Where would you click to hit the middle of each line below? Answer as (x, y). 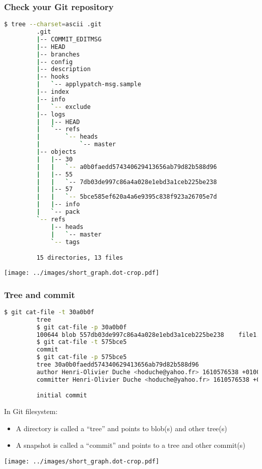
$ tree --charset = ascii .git (53, 24)
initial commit (62, 396)
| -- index (53, 92)
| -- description (63, 69)
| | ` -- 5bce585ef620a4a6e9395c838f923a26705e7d (127, 197)
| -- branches (58, 54)
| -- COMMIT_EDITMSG (69, 39)
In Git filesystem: (31, 411)
